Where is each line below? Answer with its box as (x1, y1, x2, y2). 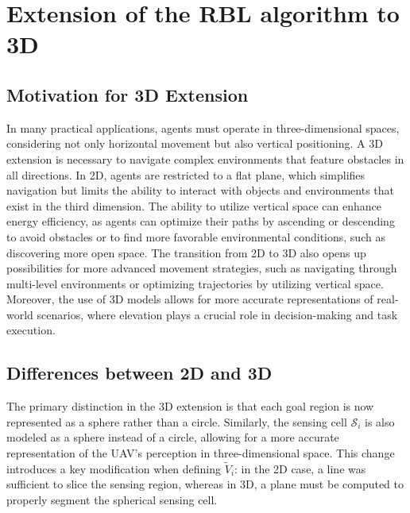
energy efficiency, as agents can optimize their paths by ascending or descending (6, 213, 395, 229)
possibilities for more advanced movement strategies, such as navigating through (6, 260, 397, 276)
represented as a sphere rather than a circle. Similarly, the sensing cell (6, 413, 347, 430)
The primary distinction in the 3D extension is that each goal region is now (6, 398, 374, 415)
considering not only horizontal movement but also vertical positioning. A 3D (6, 135, 383, 152)
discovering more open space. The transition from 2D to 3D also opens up (6, 244, 366, 260)
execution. (6, 322, 56, 338)
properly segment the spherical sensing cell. (6, 492, 218, 508)
